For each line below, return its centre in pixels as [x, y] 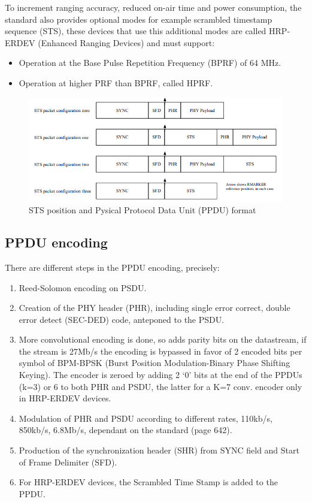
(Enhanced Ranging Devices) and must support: [126, 42]
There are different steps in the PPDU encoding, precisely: [112, 267]
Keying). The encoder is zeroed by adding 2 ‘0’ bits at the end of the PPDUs [160, 375]
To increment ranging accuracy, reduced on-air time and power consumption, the [153, 7]
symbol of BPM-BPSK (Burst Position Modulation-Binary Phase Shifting [155, 363]
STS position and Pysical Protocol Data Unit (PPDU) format [143, 210]
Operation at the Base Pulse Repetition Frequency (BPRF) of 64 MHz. [150, 63]
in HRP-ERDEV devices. [65, 398]
